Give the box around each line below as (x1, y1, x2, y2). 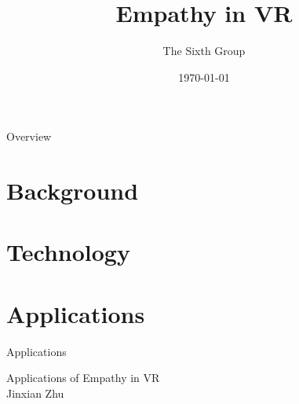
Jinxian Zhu (6, 384, 64, 401)
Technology (6, 236, 130, 268)
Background (6, 174, 139, 207)
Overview (6, 128, 52, 145)
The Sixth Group (162, 42, 246, 59)
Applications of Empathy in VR (6, 369, 160, 386)
